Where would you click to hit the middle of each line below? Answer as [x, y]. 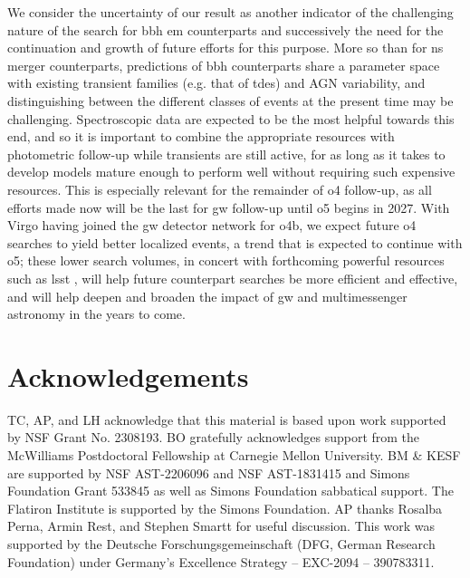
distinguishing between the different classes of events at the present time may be [230, 100]
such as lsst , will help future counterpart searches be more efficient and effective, [233, 278]
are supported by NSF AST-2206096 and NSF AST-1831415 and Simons [209, 472]
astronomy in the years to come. [96, 314]
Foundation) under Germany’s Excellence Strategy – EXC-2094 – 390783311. [221, 561]
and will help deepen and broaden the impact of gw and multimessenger [207, 296]
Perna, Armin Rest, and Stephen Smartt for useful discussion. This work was [221, 526]
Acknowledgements [128, 376]
